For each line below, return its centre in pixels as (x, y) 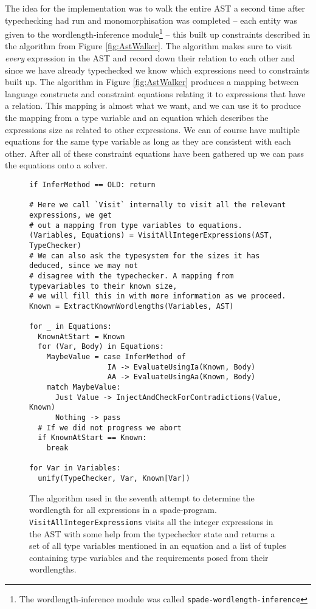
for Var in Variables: (75, 468)
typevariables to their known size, (103, 286)
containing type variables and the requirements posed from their (149, 557)
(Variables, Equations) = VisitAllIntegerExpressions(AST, (151, 236)
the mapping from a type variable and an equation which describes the (137, 117)
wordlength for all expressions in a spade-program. (123, 510)
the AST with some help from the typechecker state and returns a (152, 533)
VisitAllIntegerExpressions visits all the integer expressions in (151, 521)
